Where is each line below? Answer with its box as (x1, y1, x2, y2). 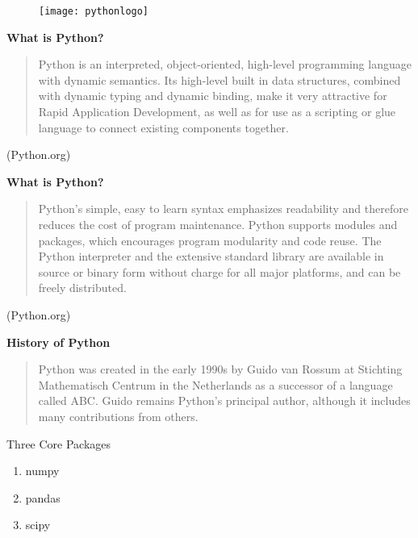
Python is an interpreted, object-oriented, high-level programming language (38, 56, 412, 73)
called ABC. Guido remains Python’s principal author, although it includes (38, 392, 411, 409)
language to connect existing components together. (38, 119, 289, 136)
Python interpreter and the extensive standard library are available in (38, 248, 384, 265)
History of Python (6, 333, 111, 350)
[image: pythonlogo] (39, 6, 149, 17)
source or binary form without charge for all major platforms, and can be (38, 263, 401, 280)
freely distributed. (38, 279, 127, 296)
